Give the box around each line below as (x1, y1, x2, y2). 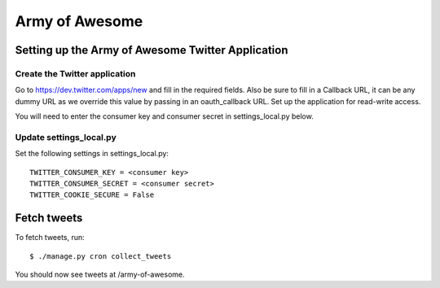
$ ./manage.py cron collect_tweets (29, 251, 172, 260)
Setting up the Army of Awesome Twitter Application (15, 43, 288, 57)
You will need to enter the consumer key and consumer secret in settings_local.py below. (15, 111, 314, 121)
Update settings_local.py (15, 131, 117, 142)
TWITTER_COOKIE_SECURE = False (29, 190, 155, 199)
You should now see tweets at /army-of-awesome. (15, 269, 185, 280)
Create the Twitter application (15, 68, 136, 79)
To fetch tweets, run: (15, 233, 85, 242)
